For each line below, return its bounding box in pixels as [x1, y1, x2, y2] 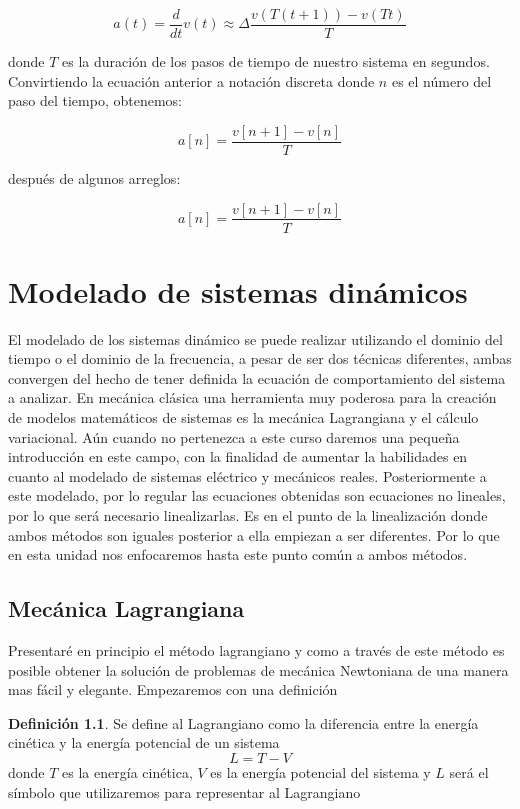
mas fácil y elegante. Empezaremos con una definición [8, 679, 338, 700]
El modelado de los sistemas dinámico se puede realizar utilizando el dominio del [8, 328, 503, 349]
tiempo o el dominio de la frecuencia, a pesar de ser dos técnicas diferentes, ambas [8, 348, 512, 369]
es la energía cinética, [62, 761, 193, 782]
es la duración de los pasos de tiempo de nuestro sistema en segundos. [62, 51, 490, 72]
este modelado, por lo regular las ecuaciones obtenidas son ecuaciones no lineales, [8, 485, 506, 506]
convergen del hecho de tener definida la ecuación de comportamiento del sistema [8, 367, 506, 388]
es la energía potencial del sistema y [210, 761, 431, 782]
